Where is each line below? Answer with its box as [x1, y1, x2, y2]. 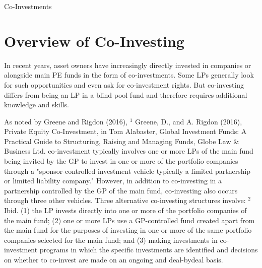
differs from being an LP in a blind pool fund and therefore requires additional [4, 89, 247, 100]
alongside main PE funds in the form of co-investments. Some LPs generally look [4, 70, 254, 80]
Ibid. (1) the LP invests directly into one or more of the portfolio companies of [4, 205, 247, 216]
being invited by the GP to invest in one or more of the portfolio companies [4, 156, 238, 166]
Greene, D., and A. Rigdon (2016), [135, 116, 242, 126]
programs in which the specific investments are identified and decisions [39, 244, 258, 255]
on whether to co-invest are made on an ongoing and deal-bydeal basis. [4, 254, 223, 264]
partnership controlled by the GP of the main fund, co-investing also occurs [4, 185, 238, 195]
